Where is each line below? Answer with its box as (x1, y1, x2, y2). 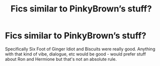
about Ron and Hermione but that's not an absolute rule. (5, 56, 117, 62)
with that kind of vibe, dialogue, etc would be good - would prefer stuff (5, 51, 146, 57)
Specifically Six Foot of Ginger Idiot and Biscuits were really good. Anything (5, 46, 156, 52)
